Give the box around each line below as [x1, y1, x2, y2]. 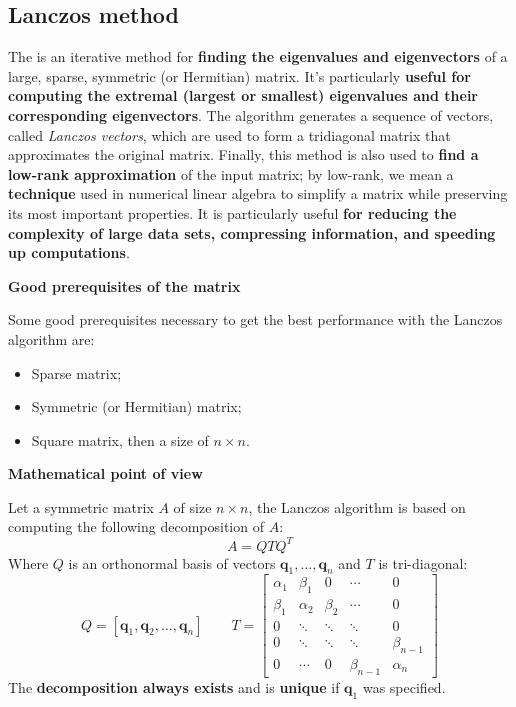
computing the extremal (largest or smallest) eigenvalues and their [8, 85, 478, 106]
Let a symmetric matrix [8, 496, 154, 517]
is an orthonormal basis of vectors [68, 552, 276, 573]
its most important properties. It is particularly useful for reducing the [8, 202, 457, 223]
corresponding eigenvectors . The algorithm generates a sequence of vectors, [8, 104, 494, 125]
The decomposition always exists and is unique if [8, 676, 340, 697]
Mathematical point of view [8, 463, 203, 484]
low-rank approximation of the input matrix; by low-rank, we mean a [8, 163, 454, 184]
